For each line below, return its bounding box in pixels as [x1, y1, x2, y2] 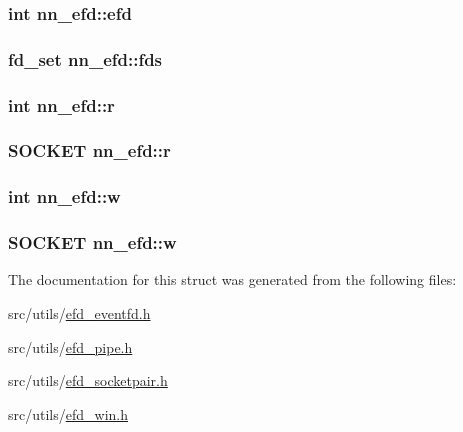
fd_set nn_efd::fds [8, 46, 163, 71]
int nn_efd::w [8, 184, 121, 209]
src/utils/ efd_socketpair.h [8, 370, 168, 391]
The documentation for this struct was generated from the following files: [8, 269, 457, 290]
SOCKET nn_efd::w [8, 230, 177, 255]
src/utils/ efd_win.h [8, 403, 128, 424]
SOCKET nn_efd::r [8, 138, 171, 163]
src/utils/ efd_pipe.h [8, 336, 133, 357]
